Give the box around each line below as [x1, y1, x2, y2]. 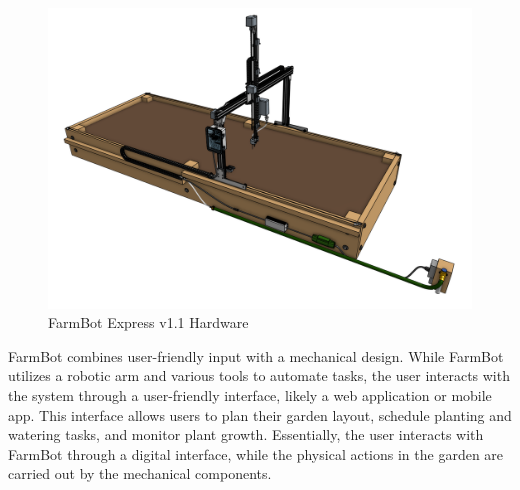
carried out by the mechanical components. [8, 463, 272, 484]
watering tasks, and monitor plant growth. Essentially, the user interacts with [8, 424, 484, 445]
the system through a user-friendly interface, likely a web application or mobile [8, 384, 492, 405]
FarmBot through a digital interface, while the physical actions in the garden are [8, 443, 504, 464]
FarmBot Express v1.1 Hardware [48, 312, 249, 333]
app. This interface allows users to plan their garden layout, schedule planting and [8, 404, 512, 425]
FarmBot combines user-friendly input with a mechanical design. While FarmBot [8, 345, 504, 366]
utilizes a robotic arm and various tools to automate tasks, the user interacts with [8, 365, 510, 386]
